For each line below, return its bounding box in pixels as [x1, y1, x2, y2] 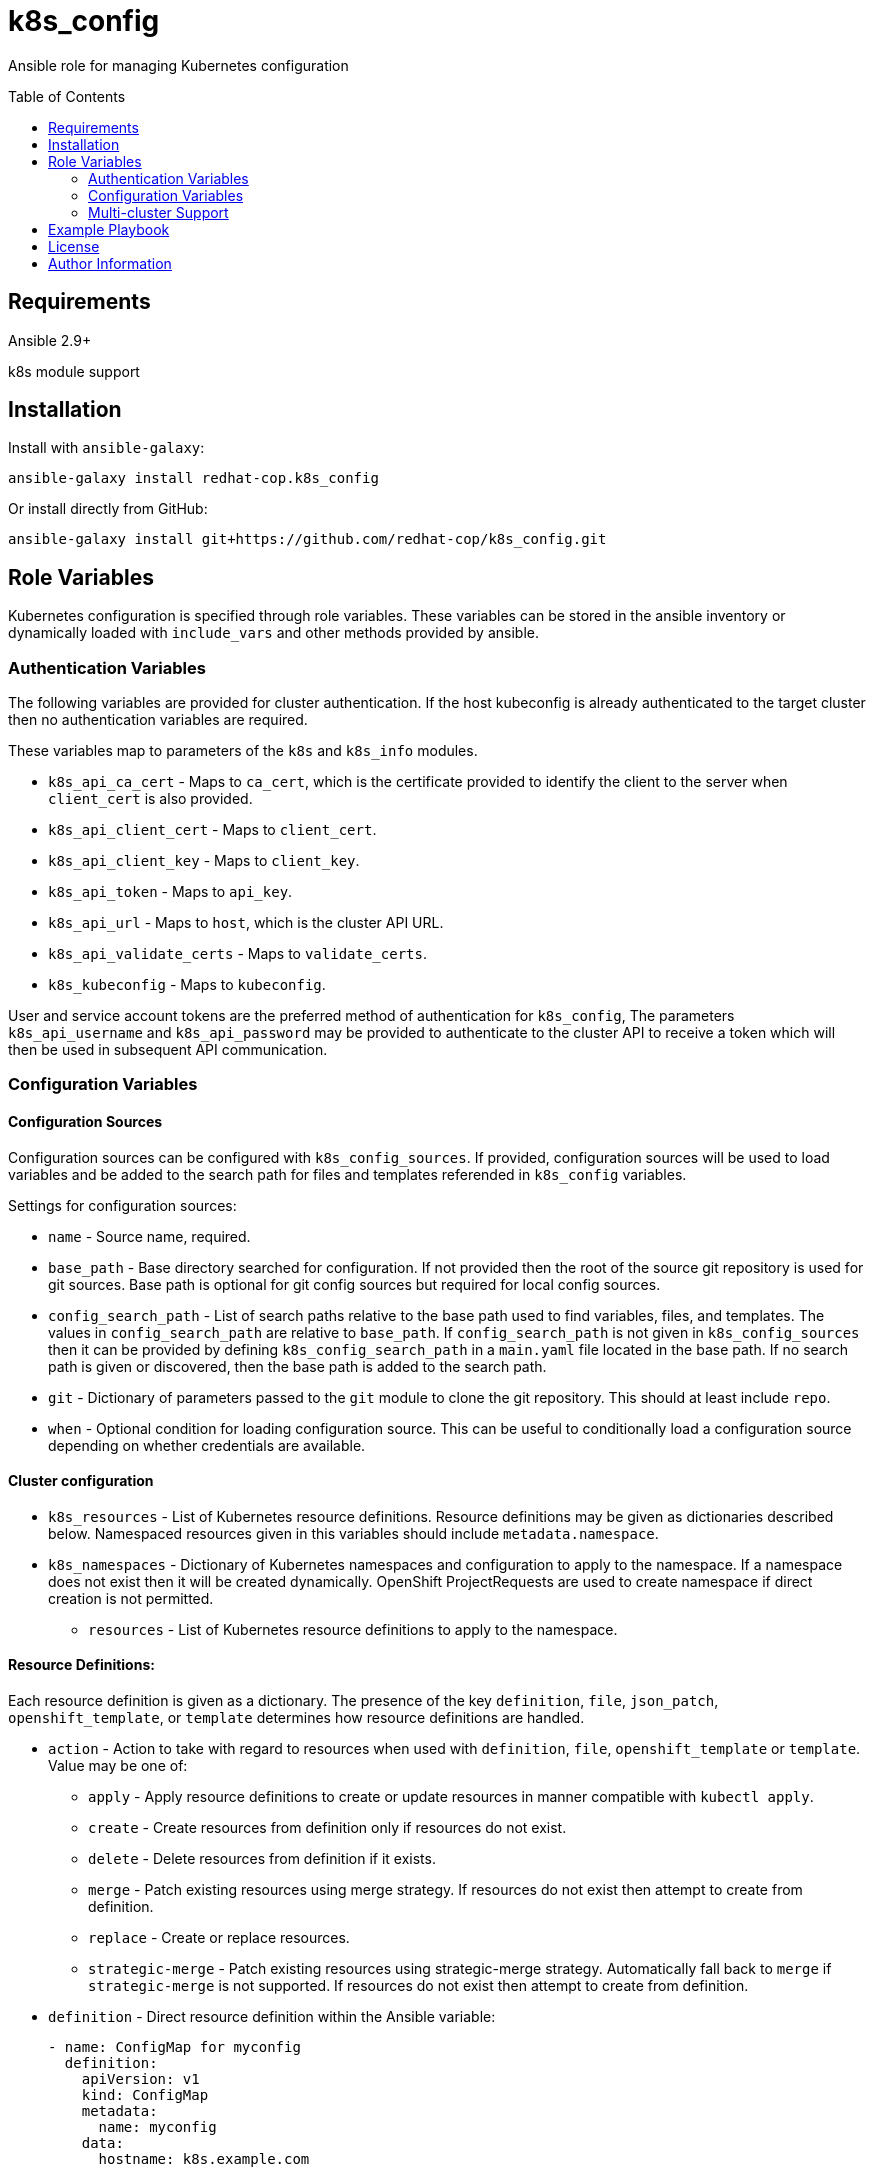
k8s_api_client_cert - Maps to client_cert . [48, 821, 377, 839]
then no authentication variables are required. [8, 711, 308, 729]
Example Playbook [48, 220, 170, 238]
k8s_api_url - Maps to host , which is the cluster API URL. [48, 914, 444, 932]
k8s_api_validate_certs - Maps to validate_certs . [48, 945, 427, 963]
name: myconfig [98, 2119, 217, 2136]
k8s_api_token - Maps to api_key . [48, 883, 293, 901]
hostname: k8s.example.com [98, 2151, 310, 2168]
